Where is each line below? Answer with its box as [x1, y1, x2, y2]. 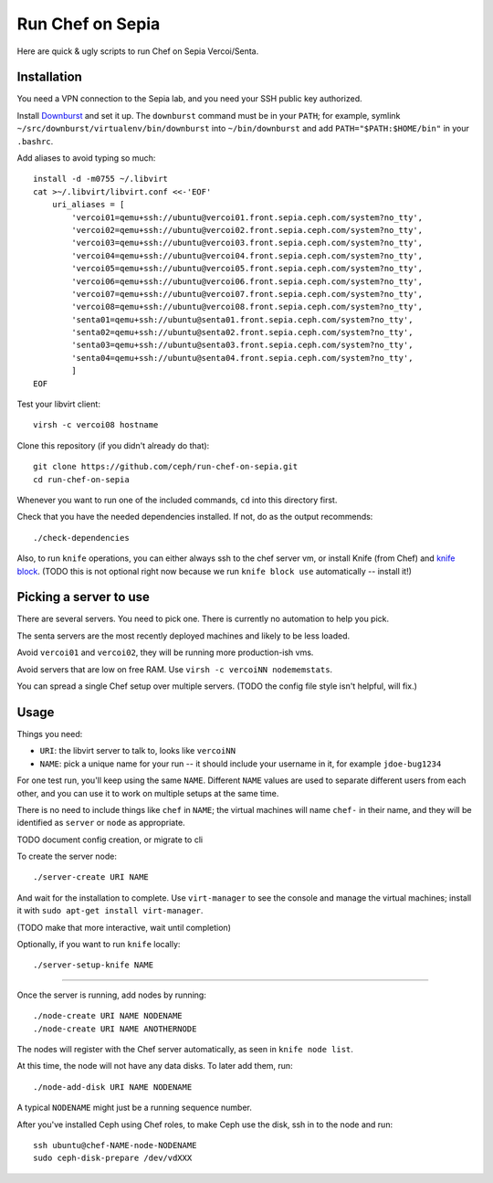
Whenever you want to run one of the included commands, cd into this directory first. [16, 494, 338, 505]
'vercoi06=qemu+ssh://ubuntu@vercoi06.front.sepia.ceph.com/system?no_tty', [71, 276, 424, 287]
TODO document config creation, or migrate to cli [16, 834, 204, 845]
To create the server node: [16, 850, 118, 862]
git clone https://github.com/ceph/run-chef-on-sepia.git [33, 461, 299, 472]
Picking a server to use [16, 589, 151, 605]
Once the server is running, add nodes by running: [16, 989, 207, 1000]
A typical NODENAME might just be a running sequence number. [16, 1102, 253, 1114]
